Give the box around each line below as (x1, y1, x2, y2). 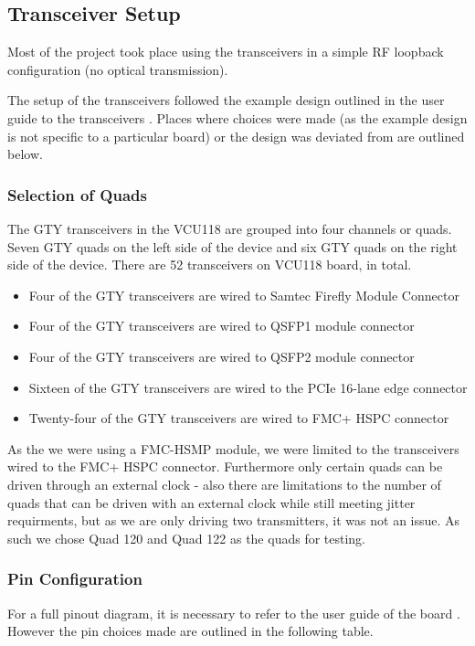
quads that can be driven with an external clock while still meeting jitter (7, 492, 416, 512)
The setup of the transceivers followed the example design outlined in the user (7, 90, 445, 110)
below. (7, 144, 43, 164)
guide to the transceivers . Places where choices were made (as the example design (7, 108, 468, 127)
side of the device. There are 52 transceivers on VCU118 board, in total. (7, 255, 412, 274)
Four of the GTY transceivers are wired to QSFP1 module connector (28, 316, 415, 335)
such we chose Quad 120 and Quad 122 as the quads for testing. (7, 528, 366, 547)
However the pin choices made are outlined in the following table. (7, 621, 374, 641)
